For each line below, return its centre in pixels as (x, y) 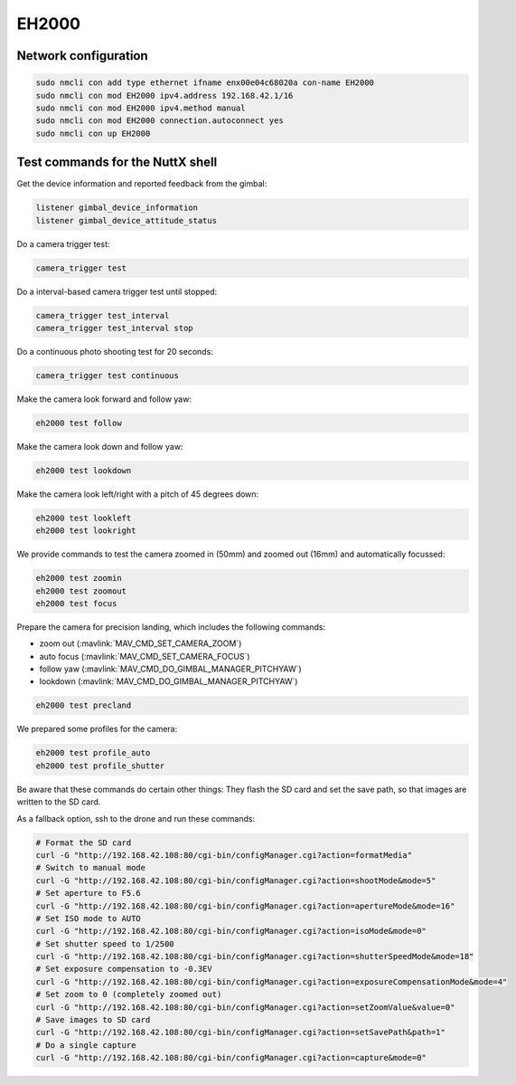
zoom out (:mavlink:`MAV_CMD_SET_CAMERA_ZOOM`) (141, 643)
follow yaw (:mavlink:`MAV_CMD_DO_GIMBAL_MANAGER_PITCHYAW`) (170, 669)
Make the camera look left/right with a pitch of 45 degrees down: (138, 494)
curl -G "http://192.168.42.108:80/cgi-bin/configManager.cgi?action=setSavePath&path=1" (241, 1033)
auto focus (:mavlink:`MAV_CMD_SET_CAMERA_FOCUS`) (145, 656)
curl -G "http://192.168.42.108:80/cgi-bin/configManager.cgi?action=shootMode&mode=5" (236, 880)
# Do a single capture (86, 1045)
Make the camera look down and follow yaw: (100, 446)
